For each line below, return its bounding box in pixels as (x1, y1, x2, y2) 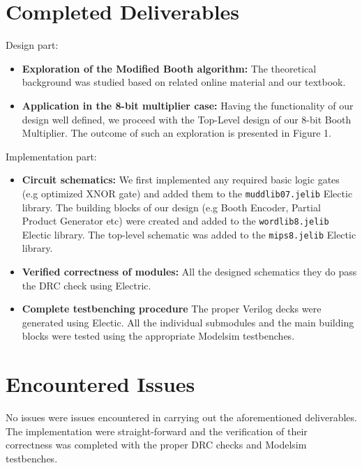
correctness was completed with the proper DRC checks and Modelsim (6, 437, 307, 452)
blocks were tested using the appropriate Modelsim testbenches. (22, 329, 295, 343)
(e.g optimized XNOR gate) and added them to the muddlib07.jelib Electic (22, 186, 353, 200)
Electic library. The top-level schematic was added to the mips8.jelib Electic (22, 227, 356, 241)
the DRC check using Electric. (22, 278, 151, 292)
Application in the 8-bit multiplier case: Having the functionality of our (22, 98, 354, 112)
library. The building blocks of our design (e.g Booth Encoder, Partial (22, 199, 321, 214)
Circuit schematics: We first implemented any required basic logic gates (22, 172, 340, 187)
